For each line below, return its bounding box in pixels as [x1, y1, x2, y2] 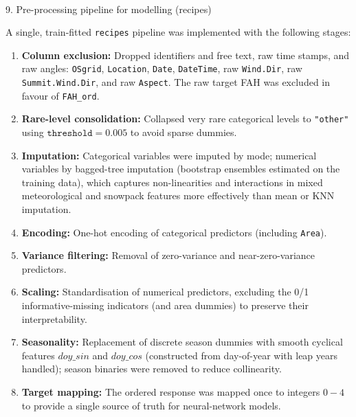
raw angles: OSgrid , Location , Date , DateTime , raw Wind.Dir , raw [21, 61, 302, 76]
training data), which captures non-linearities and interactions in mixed [21, 174, 323, 189]
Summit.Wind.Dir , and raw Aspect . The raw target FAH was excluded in [21, 75, 331, 89]
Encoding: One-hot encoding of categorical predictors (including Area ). [21, 225, 327, 239]
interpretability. [21, 311, 87, 326]
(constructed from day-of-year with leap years [145, 348, 338, 362]
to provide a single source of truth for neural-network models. [21, 398, 281, 412]
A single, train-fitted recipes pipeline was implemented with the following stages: [5, 25, 351, 39]
